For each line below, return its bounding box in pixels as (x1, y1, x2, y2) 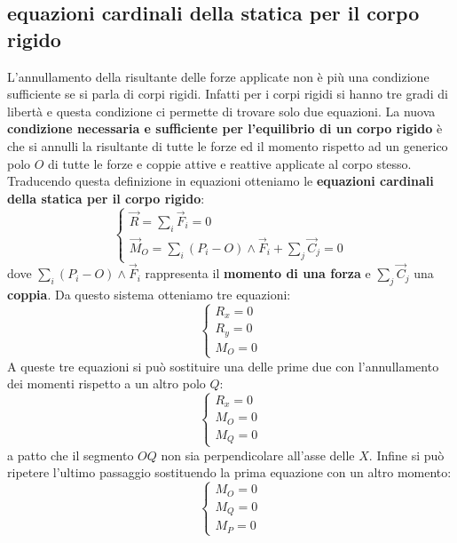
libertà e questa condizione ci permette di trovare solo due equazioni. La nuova (7, 101, 436, 120)
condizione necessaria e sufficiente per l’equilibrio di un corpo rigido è (7, 119, 443, 138)
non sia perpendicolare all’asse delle (161, 445, 355, 464)
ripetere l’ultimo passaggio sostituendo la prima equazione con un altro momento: (7, 463, 452, 482)
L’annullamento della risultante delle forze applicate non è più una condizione (7, 67, 429, 85)
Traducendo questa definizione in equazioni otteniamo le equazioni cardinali (7, 172, 434, 190)
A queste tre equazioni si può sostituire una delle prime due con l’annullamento (7, 356, 439, 375)
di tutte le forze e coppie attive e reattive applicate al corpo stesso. (48, 154, 412, 172)
